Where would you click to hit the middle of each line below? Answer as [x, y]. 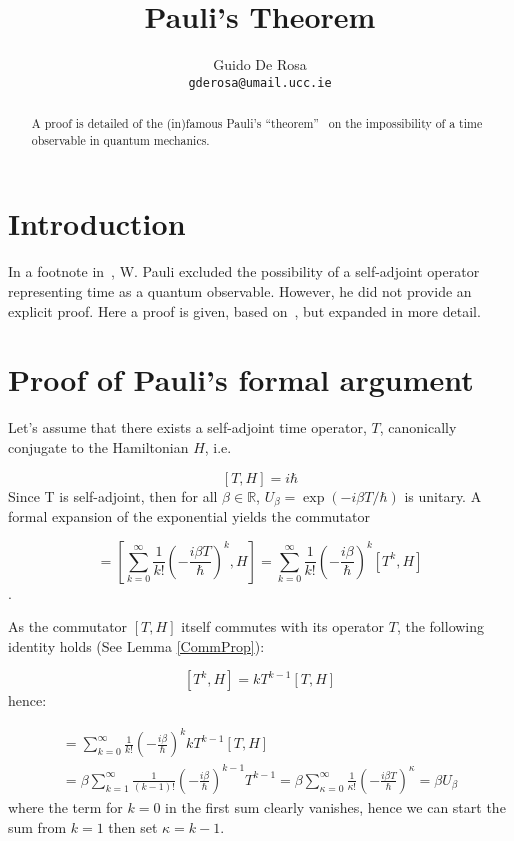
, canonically [418, 427]
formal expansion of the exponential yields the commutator [189, 515]
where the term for [65, 807]
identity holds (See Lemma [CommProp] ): [136, 645]
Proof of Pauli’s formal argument [241, 379]
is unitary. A [443, 495]
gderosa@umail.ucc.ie [260, 82]
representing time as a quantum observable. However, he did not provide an [240, 291]
